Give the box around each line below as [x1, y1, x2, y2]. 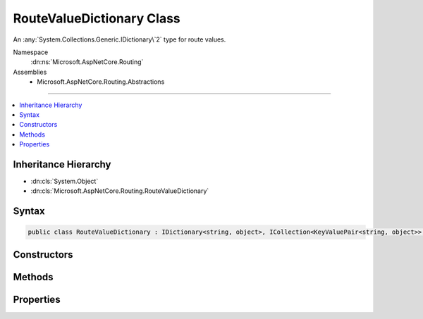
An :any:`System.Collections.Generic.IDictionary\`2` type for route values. [13, 35, 226, 44]
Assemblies [13, 68, 47, 76]
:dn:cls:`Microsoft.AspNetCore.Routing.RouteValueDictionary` [30, 187, 209, 195]
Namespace [13, 48, 49, 56]
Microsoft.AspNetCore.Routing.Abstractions [37, 77, 165, 86]
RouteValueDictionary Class [13, 11, 181, 26]
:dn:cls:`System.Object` [30, 177, 99, 185]
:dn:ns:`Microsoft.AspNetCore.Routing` [30, 58, 144, 66]
